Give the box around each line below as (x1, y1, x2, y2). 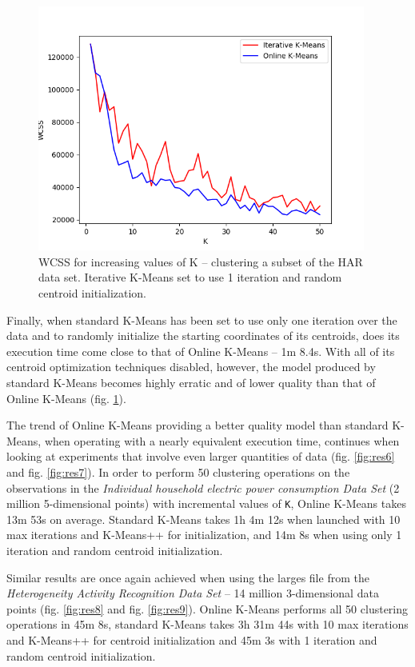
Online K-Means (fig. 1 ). (6, 389, 126, 406)
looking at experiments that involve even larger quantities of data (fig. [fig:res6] (6, 448, 395, 465)
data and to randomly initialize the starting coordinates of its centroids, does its (6, 327, 400, 344)
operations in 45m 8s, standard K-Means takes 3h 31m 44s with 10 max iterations (6, 616, 409, 633)
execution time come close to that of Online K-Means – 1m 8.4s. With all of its (6, 342, 395, 359)
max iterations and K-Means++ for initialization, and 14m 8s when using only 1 (6, 526, 402, 543)
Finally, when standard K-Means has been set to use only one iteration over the (6, 311, 397, 328)
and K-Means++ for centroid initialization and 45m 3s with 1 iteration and (6, 631, 377, 648)
